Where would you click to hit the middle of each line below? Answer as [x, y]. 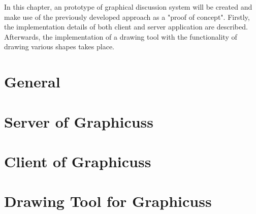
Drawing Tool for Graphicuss [108, 201]
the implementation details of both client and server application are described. [126, 27]
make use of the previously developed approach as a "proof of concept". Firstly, [127, 17]
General [32, 82]
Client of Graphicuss [78, 161]
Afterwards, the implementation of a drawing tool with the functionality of [121, 36]
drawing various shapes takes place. [59, 47]
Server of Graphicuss [79, 121]
